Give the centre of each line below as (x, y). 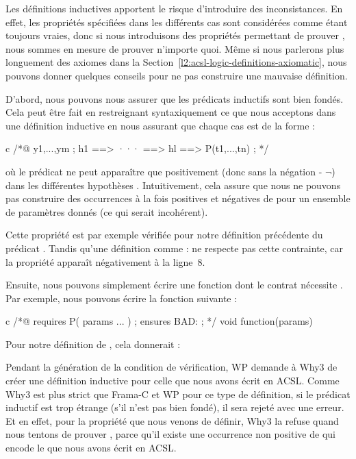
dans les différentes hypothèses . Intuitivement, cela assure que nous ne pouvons (173, 185)
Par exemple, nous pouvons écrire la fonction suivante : (122, 298)
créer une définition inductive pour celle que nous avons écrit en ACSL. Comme (173, 381)
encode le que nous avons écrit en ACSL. (91, 448)
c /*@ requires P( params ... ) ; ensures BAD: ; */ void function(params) (159, 321)
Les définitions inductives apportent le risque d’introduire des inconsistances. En (174, 8)
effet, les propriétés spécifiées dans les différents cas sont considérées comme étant (177, 22)
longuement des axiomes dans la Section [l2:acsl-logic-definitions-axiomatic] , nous (176, 62)
